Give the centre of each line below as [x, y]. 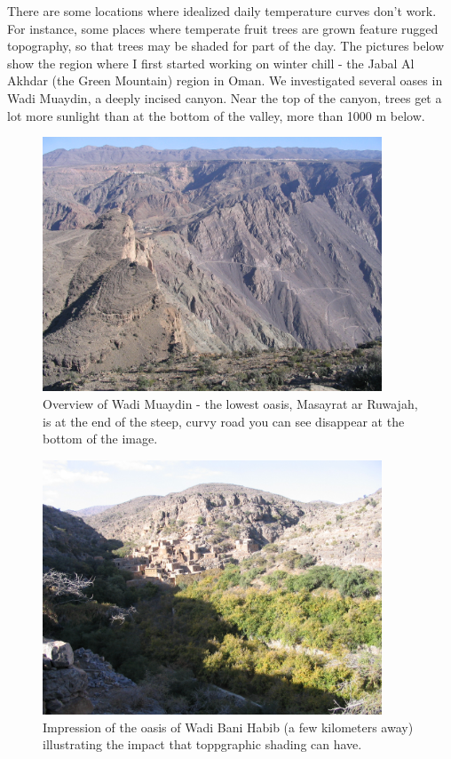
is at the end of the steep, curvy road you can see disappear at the [224, 421]
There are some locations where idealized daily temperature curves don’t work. [222, 11]
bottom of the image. [100, 439]
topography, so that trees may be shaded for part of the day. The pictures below [226, 46]
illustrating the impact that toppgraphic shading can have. [202, 744]
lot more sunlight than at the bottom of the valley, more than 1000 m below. [216, 115]
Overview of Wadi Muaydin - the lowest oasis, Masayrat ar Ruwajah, [230, 403]
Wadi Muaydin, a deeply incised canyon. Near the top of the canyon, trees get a [225, 97]
